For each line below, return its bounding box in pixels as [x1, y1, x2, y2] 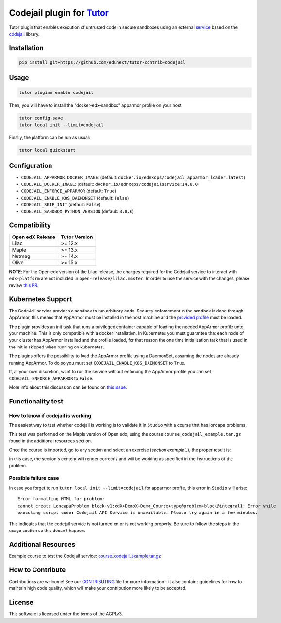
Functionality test [9, 397, 64, 405]
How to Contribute [9, 566, 66, 574]
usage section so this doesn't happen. [9, 528, 85, 533]
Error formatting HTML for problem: [17, 496, 105, 502]
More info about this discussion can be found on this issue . [9, 385, 127, 390]
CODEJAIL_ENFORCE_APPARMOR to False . [9, 375, 94, 382]
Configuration [9, 162, 52, 170]
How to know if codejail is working [9, 412, 92, 419]
